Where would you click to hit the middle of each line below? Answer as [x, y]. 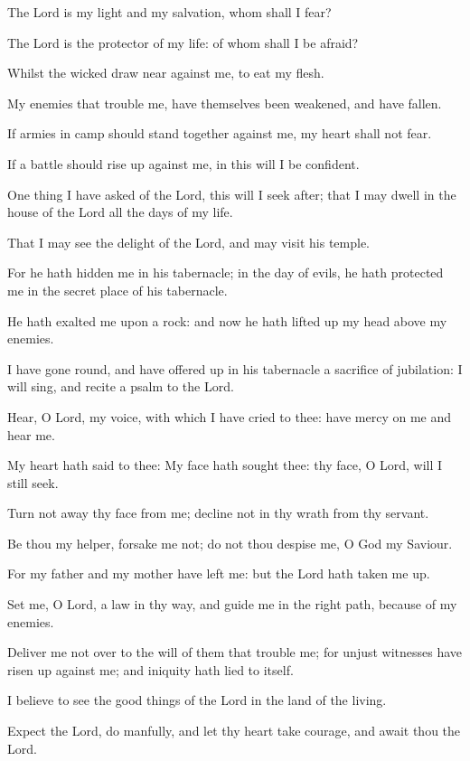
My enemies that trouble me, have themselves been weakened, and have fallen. [225, 103]
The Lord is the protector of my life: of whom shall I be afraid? [183, 42]
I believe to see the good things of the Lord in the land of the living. [197, 700]
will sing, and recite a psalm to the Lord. [121, 386]
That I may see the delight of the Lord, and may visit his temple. [188, 242]
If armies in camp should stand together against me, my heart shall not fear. [220, 133]
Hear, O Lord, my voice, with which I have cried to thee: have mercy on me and [230, 416]
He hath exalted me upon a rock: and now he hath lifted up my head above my [227, 320]
